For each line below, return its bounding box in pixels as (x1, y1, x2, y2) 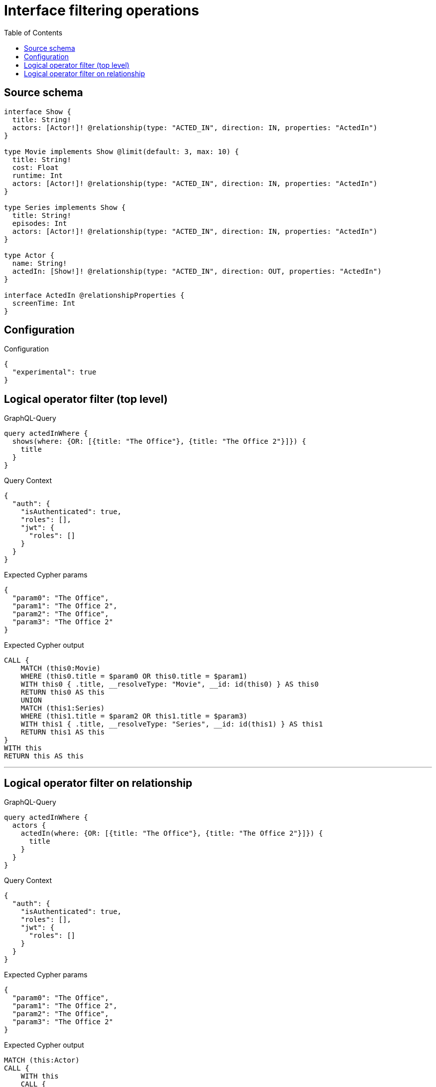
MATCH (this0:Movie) (20, 664, 101, 673)
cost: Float (12, 163, 59, 172)
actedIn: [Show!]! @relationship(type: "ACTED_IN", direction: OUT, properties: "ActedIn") (12, 267, 382, 275)
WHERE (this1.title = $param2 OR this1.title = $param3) (20, 712, 247, 721)
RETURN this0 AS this (20, 688, 105, 697)
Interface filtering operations (4, 2, 199, 19)
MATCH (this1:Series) (20, 704, 105, 713)
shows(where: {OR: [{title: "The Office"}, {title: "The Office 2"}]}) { (12, 437, 306, 446)
